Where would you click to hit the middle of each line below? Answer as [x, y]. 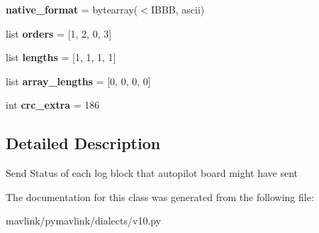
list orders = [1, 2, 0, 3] [59, 33]
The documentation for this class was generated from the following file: [160, 196]
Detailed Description [83, 143]
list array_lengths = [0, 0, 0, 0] [78, 81]
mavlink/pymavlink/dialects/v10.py [84, 221]
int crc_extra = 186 [53, 105]
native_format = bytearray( [72, 9]
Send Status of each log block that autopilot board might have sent [152, 173]
